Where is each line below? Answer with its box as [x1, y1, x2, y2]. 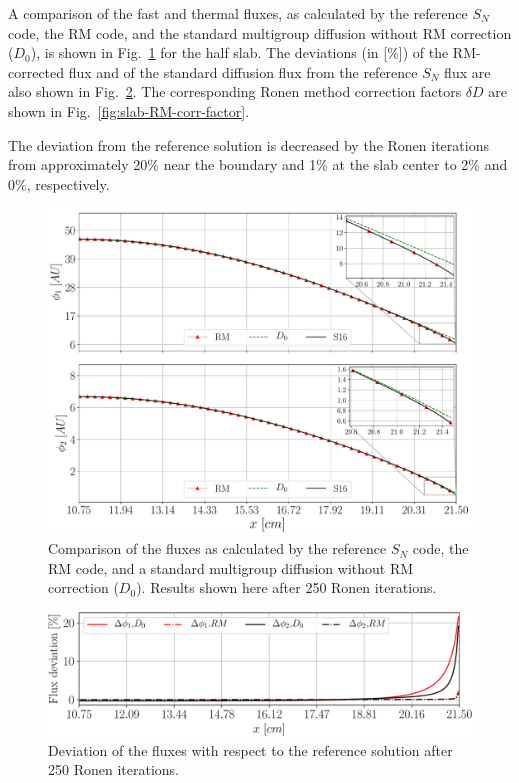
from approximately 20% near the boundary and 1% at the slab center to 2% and [8, 154, 508, 175]
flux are [444, 61, 491, 82]
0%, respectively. [8, 173, 110, 194]
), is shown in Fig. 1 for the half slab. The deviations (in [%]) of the [30, 42, 449, 63]
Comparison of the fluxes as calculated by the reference [48, 538, 387, 559]
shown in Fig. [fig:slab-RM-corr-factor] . [8, 100, 250, 121]
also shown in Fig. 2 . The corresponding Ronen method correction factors [8, 81, 462, 102]
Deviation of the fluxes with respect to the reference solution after [48, 739, 453, 760]
